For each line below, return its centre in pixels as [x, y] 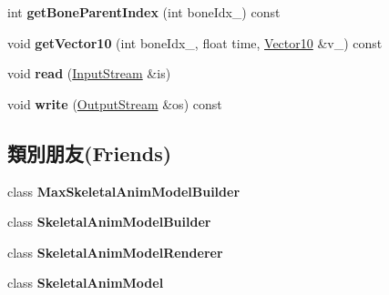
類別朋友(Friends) [90, 153]
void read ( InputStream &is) [89, 73]
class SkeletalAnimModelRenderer [115, 252]
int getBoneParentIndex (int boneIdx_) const [144, 12]
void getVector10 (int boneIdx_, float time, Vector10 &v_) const [195, 42]
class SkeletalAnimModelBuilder [109, 222]
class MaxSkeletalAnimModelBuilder [124, 191]
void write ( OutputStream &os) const [115, 103]
